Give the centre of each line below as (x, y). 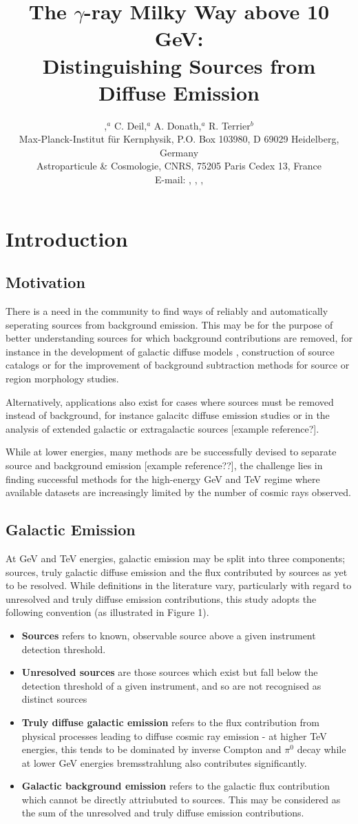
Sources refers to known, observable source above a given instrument (169, 635)
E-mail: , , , (179, 179)
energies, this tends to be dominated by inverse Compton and (151, 749)
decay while (322, 749)
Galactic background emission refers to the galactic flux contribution (176, 786)
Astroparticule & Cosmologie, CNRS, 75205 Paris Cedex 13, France (179, 166)
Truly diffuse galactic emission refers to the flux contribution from (170, 722)
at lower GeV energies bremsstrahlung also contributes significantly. (164, 762)
